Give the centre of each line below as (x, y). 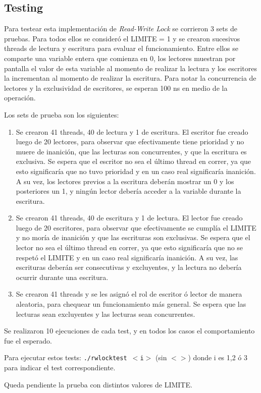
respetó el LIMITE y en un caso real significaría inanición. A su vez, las (127, 257)
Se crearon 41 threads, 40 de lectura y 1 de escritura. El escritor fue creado (132, 131)
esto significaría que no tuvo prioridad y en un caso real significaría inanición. (136, 171)
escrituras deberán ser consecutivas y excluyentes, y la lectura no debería (129, 267)
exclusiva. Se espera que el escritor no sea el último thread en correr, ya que (134, 161)
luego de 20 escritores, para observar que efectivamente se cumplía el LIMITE (136, 227)
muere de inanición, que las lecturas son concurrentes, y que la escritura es (131, 151)
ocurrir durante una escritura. (62, 277)
